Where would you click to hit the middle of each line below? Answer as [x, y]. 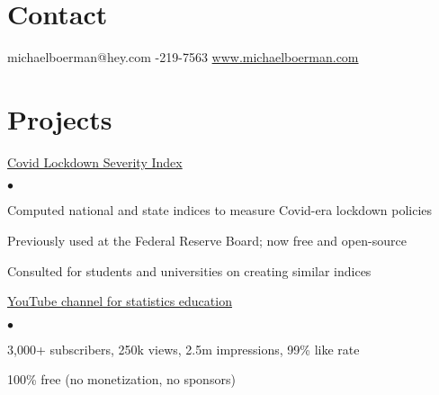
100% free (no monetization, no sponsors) [121, 379]
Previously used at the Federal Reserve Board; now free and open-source [207, 241]
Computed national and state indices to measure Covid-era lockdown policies [220, 210]
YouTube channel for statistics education [120, 301]
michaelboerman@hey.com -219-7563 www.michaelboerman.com [183, 57]
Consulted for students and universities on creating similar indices [189, 270]
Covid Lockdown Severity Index [95, 162]
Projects [60, 118]
